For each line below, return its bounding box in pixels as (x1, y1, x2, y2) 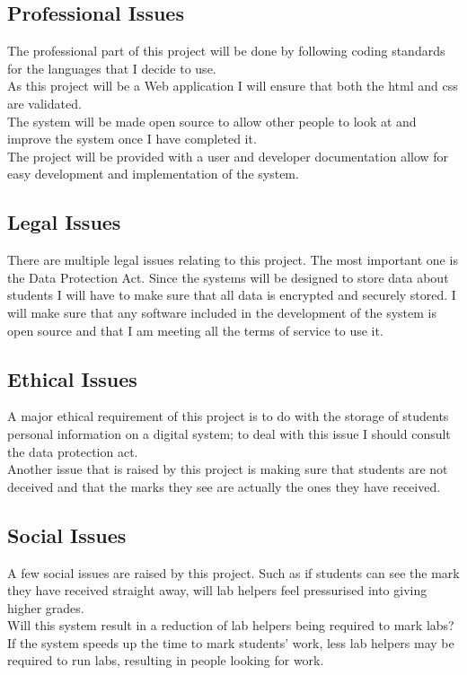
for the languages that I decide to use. (7, 58, 216, 77)
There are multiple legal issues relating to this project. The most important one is (7, 250, 458, 269)
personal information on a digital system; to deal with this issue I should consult (7, 424, 451, 443)
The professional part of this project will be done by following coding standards (7, 41, 445, 60)
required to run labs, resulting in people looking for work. (7, 651, 324, 670)
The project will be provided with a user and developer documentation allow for (7, 146, 449, 165)
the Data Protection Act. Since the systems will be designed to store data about (7, 267, 449, 286)
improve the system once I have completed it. (7, 129, 257, 148)
